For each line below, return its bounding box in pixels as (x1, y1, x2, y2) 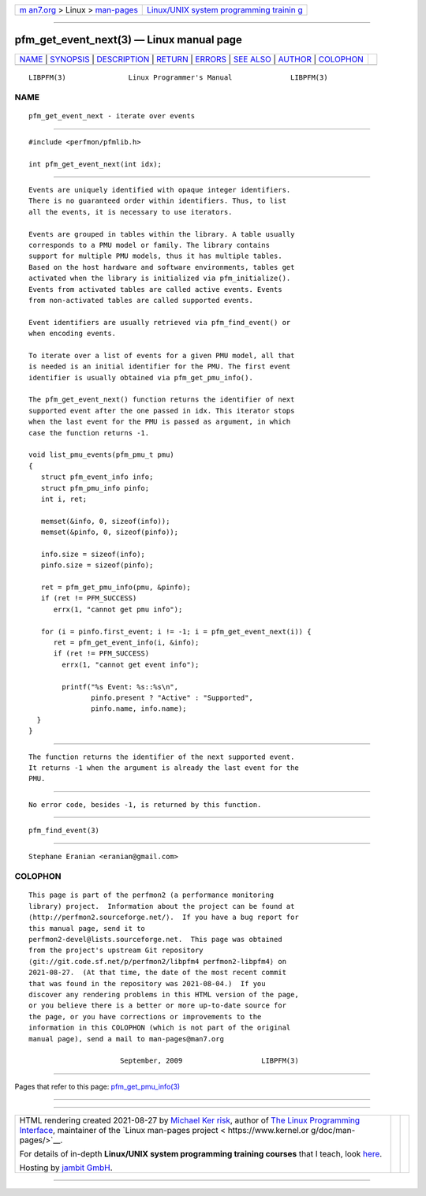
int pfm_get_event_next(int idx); (28, 159, 162, 169)
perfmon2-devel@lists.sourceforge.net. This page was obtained (28, 935, 283, 944)
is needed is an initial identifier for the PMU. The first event (28, 362, 291, 371)
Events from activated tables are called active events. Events (28, 285, 283, 293)
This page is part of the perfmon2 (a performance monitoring (28, 891, 275, 899)
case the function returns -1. (28, 428, 150, 437)
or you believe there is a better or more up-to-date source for (28, 1001, 287, 1010)
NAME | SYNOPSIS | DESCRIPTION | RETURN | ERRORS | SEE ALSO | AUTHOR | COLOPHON (19, 54, 364, 65)
